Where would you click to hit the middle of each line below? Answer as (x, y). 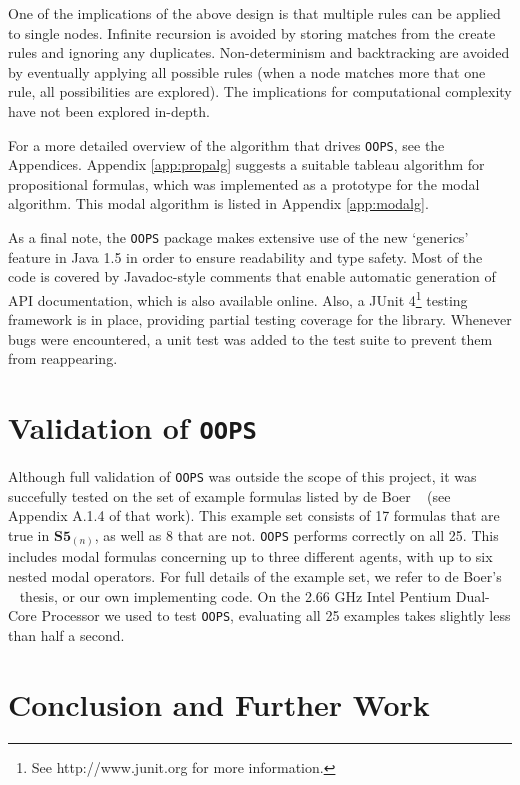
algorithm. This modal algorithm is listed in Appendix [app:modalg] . (218, 203)
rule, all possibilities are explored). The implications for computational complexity (260, 91)
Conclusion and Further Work (219, 703)
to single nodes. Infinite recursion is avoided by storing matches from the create (252, 32)
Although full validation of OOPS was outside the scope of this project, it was (242, 476)
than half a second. (66, 634)
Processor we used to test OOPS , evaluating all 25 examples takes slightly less (276, 615)
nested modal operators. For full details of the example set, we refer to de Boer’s (255, 576)
